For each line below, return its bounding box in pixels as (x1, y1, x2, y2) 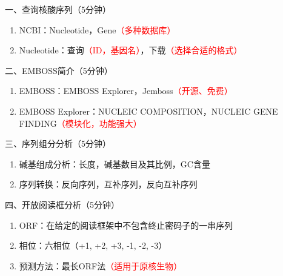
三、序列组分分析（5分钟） (5, 137, 111, 150)
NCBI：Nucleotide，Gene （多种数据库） (19, 23, 176, 36)
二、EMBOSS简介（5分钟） (5, 64, 113, 76)
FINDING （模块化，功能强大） (19, 116, 142, 129)
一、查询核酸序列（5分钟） (5, 3, 111, 15)
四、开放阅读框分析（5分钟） (5, 198, 119, 210)
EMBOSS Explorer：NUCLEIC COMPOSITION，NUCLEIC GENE (19, 104, 278, 117)
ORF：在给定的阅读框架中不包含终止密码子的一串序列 (19, 218, 233, 231)
